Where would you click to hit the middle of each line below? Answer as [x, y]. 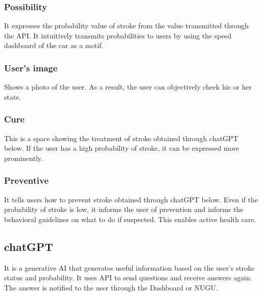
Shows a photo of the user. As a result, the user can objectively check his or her [128, 87]
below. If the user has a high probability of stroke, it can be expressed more [122, 148]
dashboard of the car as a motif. [54, 45]
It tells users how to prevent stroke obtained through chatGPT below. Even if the [131, 199]
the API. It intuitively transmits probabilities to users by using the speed [118, 35]
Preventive [26, 180]
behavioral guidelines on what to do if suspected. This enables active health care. [130, 219]
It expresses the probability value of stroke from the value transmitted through [126, 26]
